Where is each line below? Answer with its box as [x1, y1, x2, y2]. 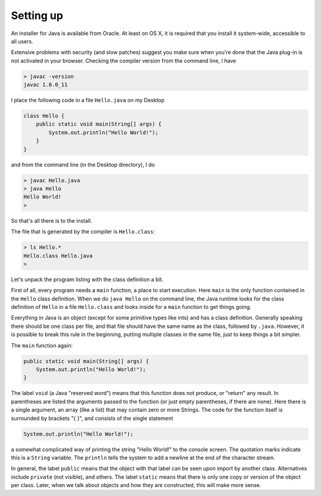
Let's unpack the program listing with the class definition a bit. [11, 276, 163, 283]
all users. [11, 37, 34, 45]
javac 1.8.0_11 [23, 81, 68, 89]
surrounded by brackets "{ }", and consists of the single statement [11, 415, 174, 422]
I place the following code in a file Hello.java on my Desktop [11, 97, 165, 104]
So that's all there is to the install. [11, 217, 92, 224]
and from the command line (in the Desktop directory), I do [11, 161, 155, 168]
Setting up [11, 9, 64, 22]
